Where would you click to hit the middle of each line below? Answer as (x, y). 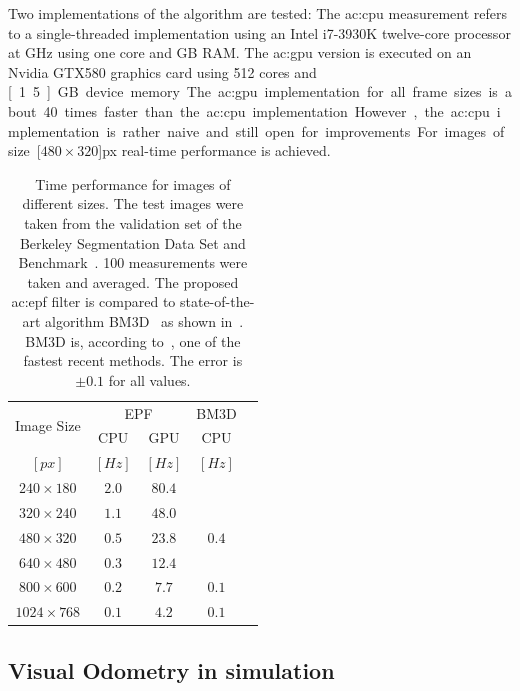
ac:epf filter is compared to (93, 301)
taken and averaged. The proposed (133, 281)
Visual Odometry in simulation (171, 669)
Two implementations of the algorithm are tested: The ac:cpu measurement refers (258, 13)
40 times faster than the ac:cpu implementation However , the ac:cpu (266, 110)
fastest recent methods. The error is (133, 360)
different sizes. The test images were (133, 203)
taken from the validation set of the (133, 222)
